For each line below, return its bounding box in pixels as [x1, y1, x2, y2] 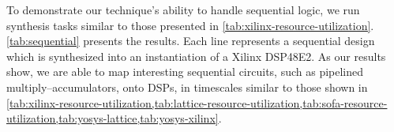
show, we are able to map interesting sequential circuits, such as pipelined [6, 63, 364, 80]
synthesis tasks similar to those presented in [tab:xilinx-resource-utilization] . [6, 17, 374, 33]
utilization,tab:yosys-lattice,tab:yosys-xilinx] [6, 110, 219, 126]
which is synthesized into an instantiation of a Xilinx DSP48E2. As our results [6, 47, 386, 64]
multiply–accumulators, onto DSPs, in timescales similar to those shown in [6, 78, 368, 95]
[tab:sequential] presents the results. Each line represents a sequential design [6, 32, 375, 49]
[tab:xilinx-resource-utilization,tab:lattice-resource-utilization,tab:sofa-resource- [6, 94, 388, 111]
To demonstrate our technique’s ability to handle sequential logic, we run [6, 2, 360, 17]
